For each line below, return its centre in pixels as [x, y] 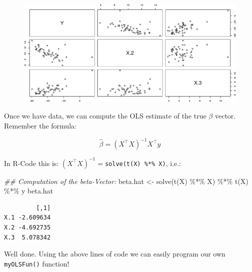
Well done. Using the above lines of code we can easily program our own [115, 254]
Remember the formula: [40, 126]
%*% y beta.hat [29, 191]
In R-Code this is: [31, 163]
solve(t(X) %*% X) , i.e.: [143, 163]
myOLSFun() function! [37, 263]
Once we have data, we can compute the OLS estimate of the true [105, 116]
